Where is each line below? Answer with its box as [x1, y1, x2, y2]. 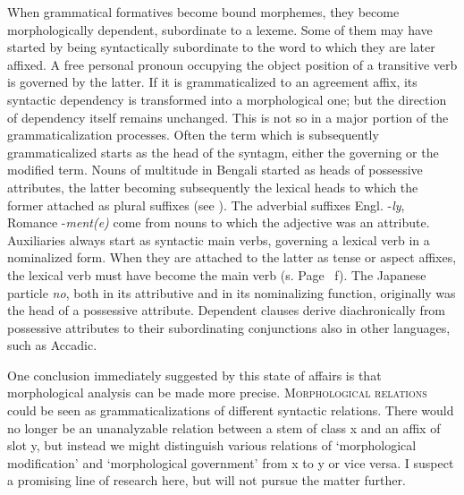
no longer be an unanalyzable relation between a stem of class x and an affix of [7, 418, 441, 437]
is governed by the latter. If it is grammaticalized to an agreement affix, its [7, 73, 418, 91]
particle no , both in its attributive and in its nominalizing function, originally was [7, 283, 456, 302]
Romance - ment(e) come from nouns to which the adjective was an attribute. [7, 213, 430, 232]
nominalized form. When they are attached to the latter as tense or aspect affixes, [7, 248, 457, 267]
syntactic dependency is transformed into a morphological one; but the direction [7, 90, 447, 108]
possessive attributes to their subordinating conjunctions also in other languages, [7, 318, 451, 337]
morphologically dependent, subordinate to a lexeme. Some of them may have [7, 20, 433, 38]
